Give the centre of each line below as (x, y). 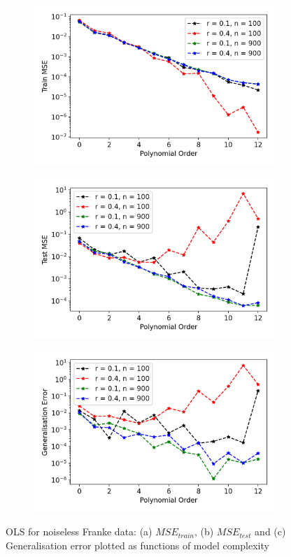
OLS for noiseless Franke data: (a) (79, 531)
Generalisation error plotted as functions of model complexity (137, 545)
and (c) (270, 531)
